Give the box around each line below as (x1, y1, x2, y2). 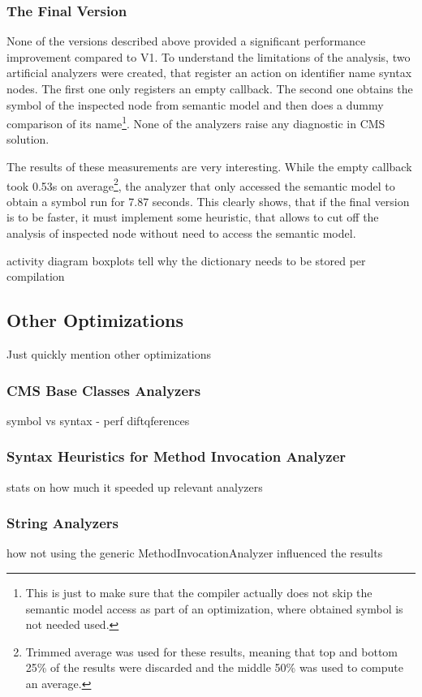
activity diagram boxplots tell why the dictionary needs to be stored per (6, 252, 366, 269)
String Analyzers (6, 513, 118, 533)
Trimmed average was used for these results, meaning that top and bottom (25, 643, 398, 660)
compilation (6, 268, 65, 285)
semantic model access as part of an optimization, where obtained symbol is (25, 600, 403, 617)
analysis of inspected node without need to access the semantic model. (6, 225, 356, 242)
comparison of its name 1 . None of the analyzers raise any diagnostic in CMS (6, 113, 385, 131)
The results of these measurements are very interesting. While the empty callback (6, 158, 412, 175)
